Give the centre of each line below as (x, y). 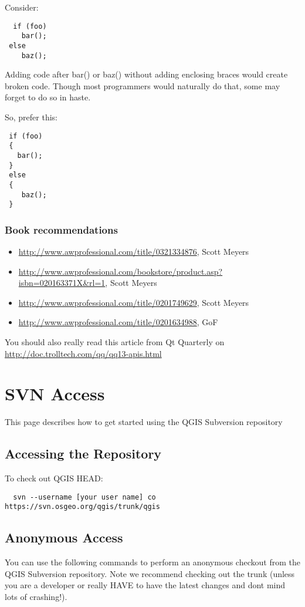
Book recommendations (61, 229)
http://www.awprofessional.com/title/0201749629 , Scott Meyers (134, 302)
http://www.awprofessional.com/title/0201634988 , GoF (118, 322)
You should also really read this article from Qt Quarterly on (115, 342)
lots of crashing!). (36, 597)
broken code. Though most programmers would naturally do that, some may (143, 85)
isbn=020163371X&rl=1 (62, 283)
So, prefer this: (31, 117)
